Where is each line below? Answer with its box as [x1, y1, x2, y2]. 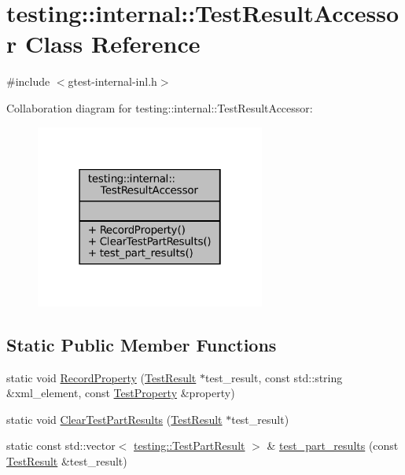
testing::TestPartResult [134, 437, 245, 454]
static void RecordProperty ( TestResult [6, 369, 197, 385]
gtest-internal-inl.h [68, 73, 157, 90]
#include [6, 73, 50, 90]
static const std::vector [6, 437, 116, 454]
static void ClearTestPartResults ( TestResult [6, 411, 223, 427]
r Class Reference [6, 28, 201, 60]
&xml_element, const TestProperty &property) [6, 385, 235, 401]
